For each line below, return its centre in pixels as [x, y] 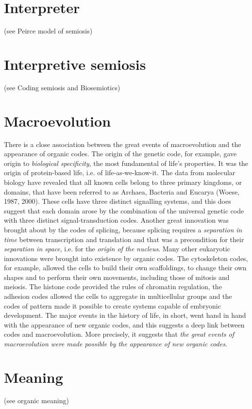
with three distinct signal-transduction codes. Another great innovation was [116, 220]
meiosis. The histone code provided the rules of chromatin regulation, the [113, 286]
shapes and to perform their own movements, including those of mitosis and [117, 277]
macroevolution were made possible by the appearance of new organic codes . [116, 344]
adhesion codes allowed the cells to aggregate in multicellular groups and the [118, 296]
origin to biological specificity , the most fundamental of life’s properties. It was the [126, 163]
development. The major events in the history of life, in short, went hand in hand [125, 315]
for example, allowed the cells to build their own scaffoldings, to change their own [125, 268]
